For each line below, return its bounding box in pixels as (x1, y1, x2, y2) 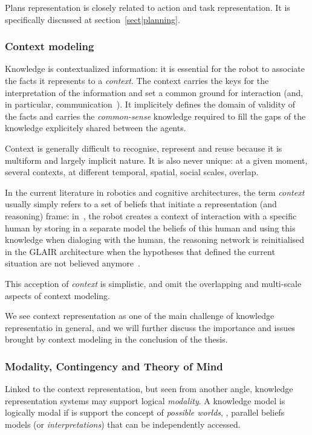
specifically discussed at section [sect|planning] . (5, 13, 180, 25)
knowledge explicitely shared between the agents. (5, 121, 186, 134)
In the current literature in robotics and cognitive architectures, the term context (5, 185, 305, 198)
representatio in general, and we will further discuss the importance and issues (5, 321, 295, 333)
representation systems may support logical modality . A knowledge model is (5, 394, 285, 407)
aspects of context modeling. (5, 289, 110, 301)
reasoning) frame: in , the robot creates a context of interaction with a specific (5, 209, 297, 222)
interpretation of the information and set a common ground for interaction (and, (5, 86, 304, 98)
